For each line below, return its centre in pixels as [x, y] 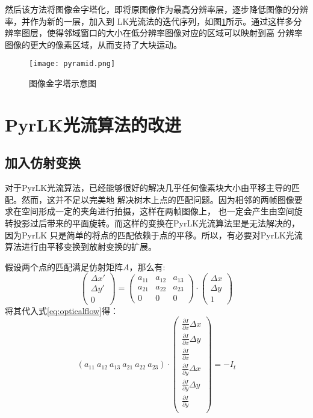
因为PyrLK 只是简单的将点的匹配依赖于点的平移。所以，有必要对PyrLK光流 [154, 235]
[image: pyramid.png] [72, 64]
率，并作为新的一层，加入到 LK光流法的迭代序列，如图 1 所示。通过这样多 [149, 21]
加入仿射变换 [43, 162]
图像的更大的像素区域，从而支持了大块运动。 [93, 44]
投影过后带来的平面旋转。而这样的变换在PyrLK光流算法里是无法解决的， [156, 223]
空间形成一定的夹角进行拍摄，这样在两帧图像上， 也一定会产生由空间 [158, 211]
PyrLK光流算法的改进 [93, 124]
